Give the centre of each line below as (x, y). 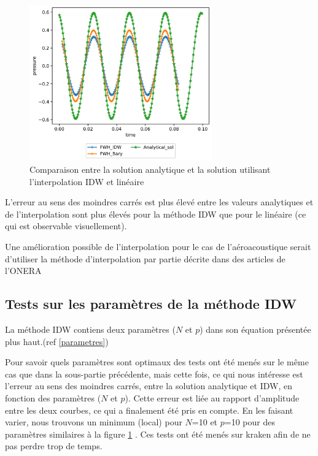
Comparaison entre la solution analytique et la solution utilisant (150, 169)
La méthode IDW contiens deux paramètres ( (90, 329)
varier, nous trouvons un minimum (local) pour (94, 422)
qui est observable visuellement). (66, 226)
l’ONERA (23, 271)
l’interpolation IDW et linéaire (87, 181)
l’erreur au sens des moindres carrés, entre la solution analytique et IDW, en (149, 386)
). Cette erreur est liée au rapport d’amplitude (212, 397)
